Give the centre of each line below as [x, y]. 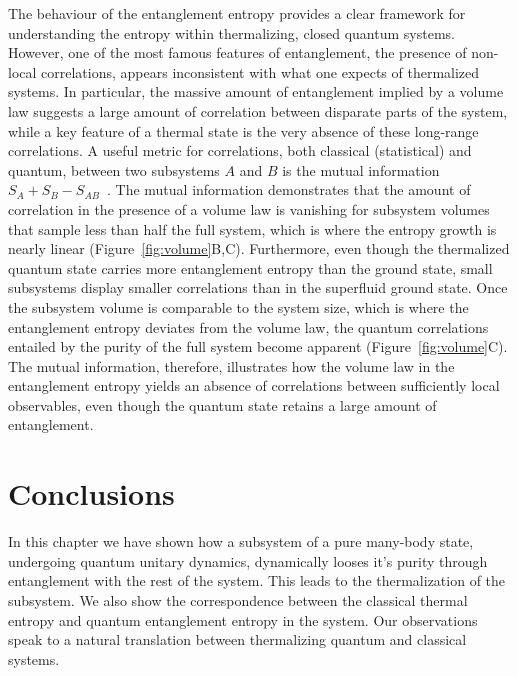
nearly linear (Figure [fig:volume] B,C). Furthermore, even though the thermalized [259, 248]
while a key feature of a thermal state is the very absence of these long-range [243, 130]
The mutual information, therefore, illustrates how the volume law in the [231, 365]
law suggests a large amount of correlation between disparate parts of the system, [258, 110]
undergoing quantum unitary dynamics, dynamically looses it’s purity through [248, 560]
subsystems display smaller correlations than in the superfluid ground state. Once [258, 287]
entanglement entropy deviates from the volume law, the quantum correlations [248, 326]
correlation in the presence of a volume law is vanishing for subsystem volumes [249, 208]
